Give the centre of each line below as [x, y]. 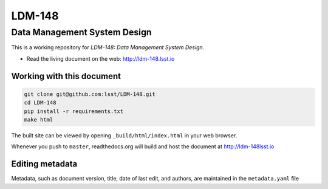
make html [39, 119]
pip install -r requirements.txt [74, 111]
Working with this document [66, 76]
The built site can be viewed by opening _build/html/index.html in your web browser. [124, 135]
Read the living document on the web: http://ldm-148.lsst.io [101, 58]
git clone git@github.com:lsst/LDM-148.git [90, 94]
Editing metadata [44, 164]
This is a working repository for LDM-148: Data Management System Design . [108, 47]
